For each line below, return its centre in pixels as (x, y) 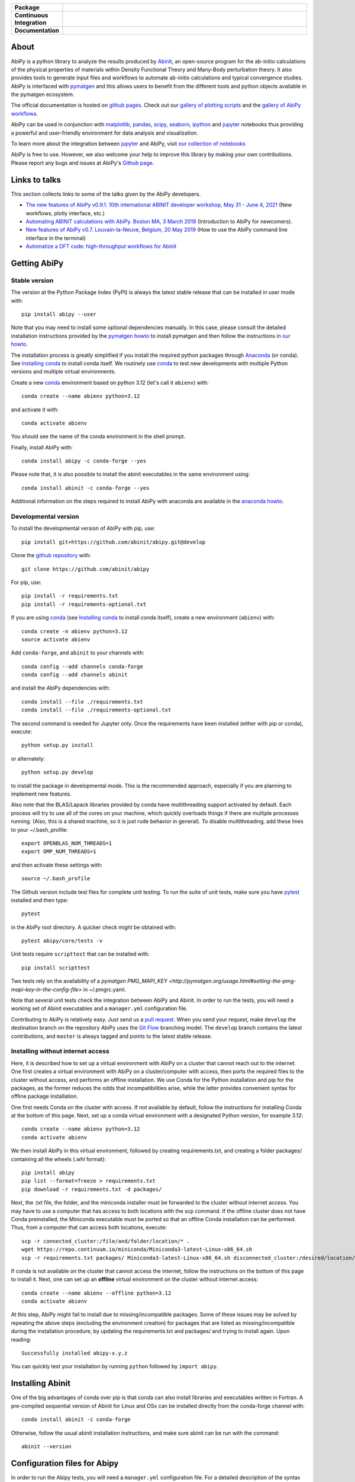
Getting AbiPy (37, 263)
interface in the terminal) (56, 238)
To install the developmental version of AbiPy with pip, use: (83, 528)
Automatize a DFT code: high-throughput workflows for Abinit (101, 247)
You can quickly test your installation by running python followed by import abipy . (114, 1366)
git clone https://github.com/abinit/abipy (85, 569)
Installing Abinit (41, 1383)
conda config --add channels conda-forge (82, 666)
